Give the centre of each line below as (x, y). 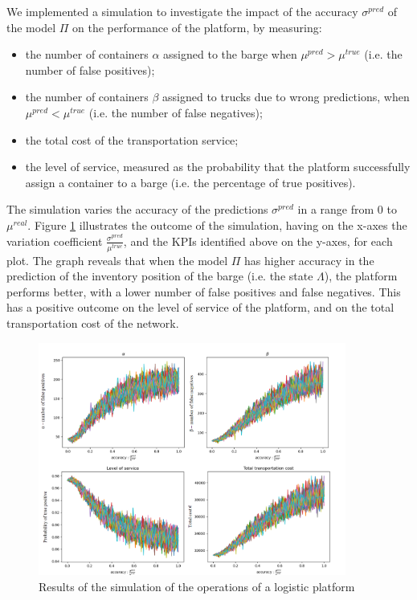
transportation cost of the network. (93, 323)
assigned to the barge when (230, 54)
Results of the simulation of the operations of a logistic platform (197, 586)
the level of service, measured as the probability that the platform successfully (218, 167)
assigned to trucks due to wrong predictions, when (286, 97)
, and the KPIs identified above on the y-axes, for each (258, 241)
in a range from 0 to (347, 209)
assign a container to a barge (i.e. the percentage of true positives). (190, 182)
